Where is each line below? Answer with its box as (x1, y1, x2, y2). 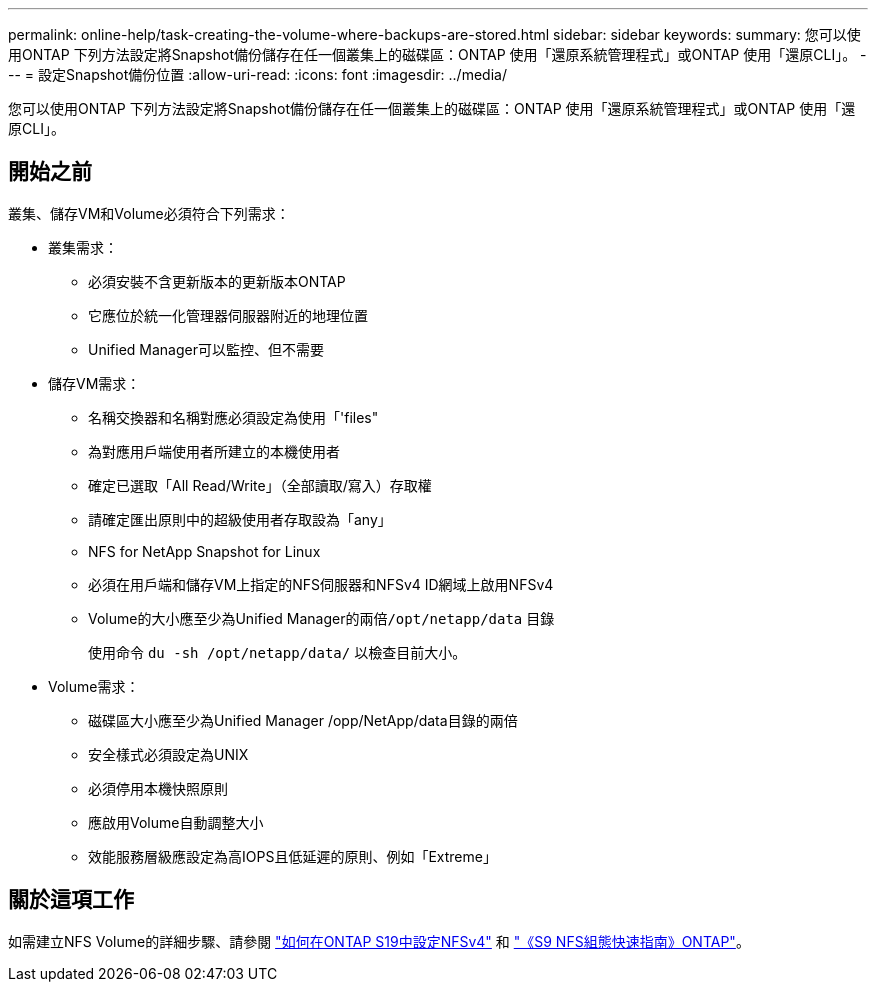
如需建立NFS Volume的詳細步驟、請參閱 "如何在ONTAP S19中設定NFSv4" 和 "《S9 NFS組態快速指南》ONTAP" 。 (8, 932, 750, 950)
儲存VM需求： (48, 374, 141, 392)
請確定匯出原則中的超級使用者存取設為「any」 (88, 510, 392, 528)
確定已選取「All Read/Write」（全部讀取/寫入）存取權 (88, 476, 432, 494)
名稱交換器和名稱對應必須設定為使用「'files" (88, 408, 379, 426)
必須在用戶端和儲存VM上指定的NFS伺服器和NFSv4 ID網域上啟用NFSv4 (88, 575, 554, 593)
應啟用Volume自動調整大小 (88, 813, 264, 831)
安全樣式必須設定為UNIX (88, 745, 249, 763)
